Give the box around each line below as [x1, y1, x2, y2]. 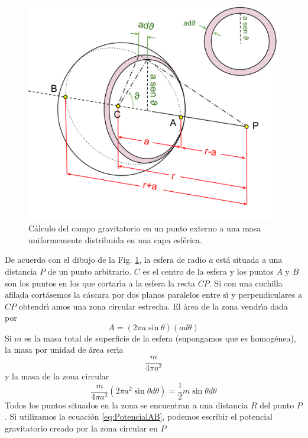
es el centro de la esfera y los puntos [142, 265, 274, 277]
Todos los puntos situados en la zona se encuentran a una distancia [5, 398, 248, 411]
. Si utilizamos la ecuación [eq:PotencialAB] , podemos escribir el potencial [5, 410, 273, 423]
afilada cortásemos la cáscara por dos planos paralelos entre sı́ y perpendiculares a [5, 288, 302, 301]
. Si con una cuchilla [209, 276, 283, 289]
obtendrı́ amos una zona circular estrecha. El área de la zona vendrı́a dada [18, 299, 288, 312]
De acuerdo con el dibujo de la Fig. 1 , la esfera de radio [5, 253, 206, 266]
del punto [260, 398, 294, 411]
